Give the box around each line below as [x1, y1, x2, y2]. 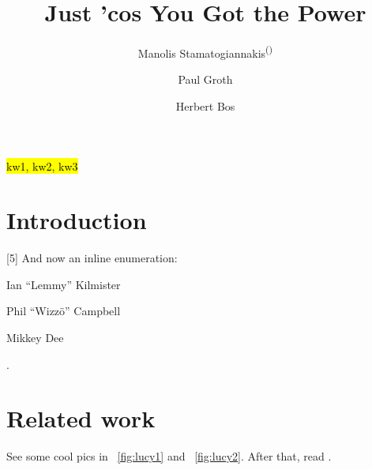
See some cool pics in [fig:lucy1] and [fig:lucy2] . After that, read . [6, 448, 332, 464]
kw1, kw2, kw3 [6, 157, 78, 174]
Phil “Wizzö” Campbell [6, 303, 121, 319]
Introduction [6, 204, 147, 236]
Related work [6, 402, 156, 434]
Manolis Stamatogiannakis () [137, 43, 273, 61]
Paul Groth [178, 71, 233, 88]
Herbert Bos [175, 97, 235, 114]
